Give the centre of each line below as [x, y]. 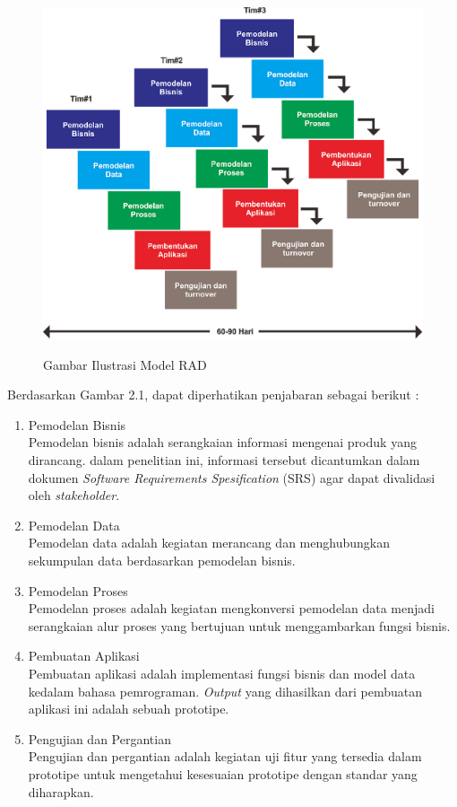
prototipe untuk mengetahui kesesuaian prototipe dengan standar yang [223, 773]
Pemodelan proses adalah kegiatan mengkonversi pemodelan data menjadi [231, 608]
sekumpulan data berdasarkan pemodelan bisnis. [162, 561]
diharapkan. [61, 791]
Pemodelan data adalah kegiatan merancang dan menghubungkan [209, 543]
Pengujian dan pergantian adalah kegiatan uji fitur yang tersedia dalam [225, 756]
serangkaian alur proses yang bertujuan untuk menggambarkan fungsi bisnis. [239, 625]
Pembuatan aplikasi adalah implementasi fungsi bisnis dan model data [222, 673]
